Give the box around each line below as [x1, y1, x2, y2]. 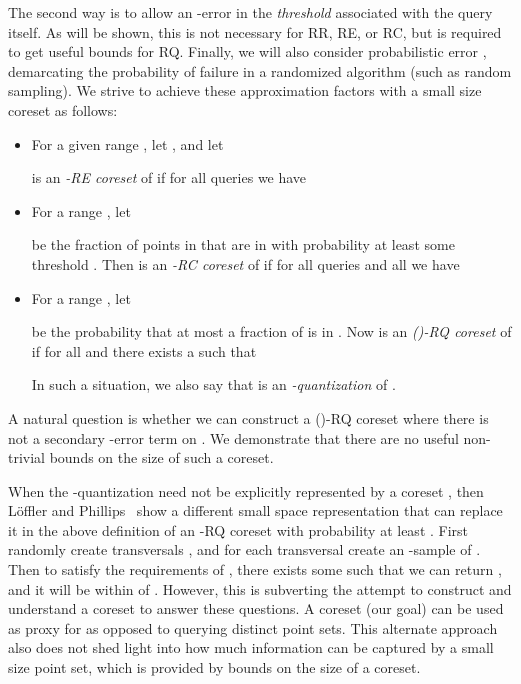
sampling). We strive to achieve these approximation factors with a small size [8, 80, 482, 101]
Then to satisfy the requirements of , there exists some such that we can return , [8, 559, 502, 580]
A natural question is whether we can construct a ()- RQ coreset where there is [8, 407, 489, 428]
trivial [8, 447, 46, 468]
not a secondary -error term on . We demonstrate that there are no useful [8, 427, 459, 448]
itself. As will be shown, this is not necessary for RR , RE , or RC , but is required [8, 21, 502, 42]
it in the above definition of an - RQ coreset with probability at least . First [8, 519, 469, 540]
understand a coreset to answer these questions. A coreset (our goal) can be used [8, 598, 504, 619]
